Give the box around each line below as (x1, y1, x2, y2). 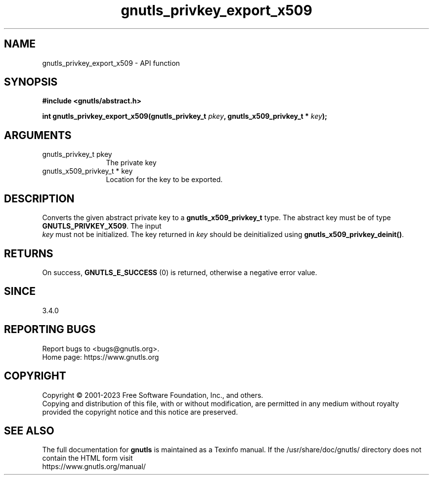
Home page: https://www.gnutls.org (42, 352, 159, 361)
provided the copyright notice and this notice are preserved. (42, 407, 238, 416)
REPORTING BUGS (4, 323, 96, 336)
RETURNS (4, 247, 53, 260)
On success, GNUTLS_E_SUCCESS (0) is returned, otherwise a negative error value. (42, 268, 317, 277)
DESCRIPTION (4, 192, 75, 205)
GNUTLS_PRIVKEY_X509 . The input (42, 222, 162, 231)
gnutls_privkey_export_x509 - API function (42, 58, 180, 67)
